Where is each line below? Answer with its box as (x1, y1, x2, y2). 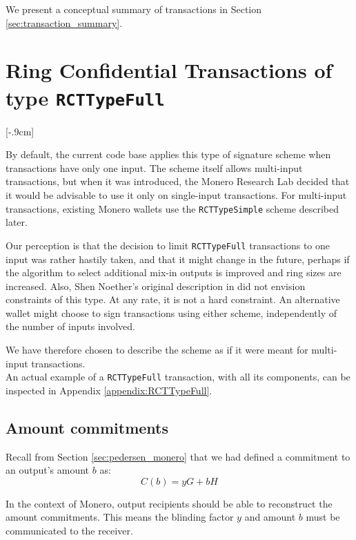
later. (6, 215, 28, 229)
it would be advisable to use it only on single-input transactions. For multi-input (6, 188, 347, 202)
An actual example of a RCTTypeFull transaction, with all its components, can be (6, 369, 350, 384)
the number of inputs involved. (6, 319, 135, 334)
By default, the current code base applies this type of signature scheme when (6, 147, 331, 162)
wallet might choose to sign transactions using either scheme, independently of (6, 305, 337, 320)
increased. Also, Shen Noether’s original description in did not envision (6, 278, 306, 293)
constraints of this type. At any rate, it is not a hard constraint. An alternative (6, 292, 340, 307)
